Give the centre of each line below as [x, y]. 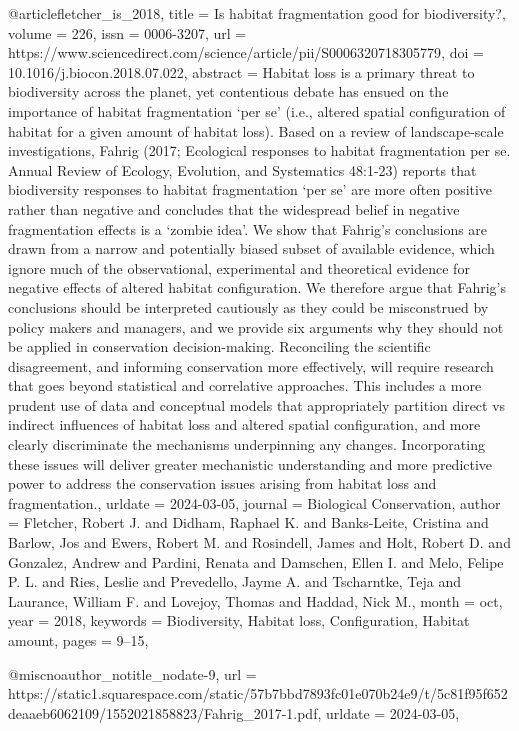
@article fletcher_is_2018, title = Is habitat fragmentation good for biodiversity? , [257, 13]
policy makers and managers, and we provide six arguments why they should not [256, 326]
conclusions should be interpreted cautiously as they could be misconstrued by [248, 306]
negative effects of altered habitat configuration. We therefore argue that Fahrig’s [257, 287]
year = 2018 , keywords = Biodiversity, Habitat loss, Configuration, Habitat [239, 620]
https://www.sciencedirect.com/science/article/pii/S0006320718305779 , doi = [246, 52]
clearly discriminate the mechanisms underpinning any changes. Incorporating [246, 444]
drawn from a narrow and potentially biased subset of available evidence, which [251, 248]
